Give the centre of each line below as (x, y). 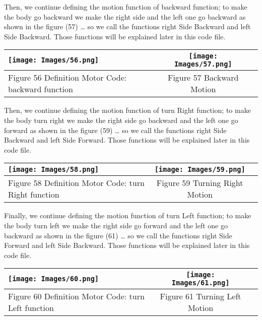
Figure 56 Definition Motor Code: (68, 78)
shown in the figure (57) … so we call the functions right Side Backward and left (127, 26)
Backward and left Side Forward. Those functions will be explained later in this (127, 140)
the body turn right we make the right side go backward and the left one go (121, 120)
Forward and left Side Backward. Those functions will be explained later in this (127, 245)
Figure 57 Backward (203, 78)
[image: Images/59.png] (200, 170)
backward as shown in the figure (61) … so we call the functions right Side (118, 235)
